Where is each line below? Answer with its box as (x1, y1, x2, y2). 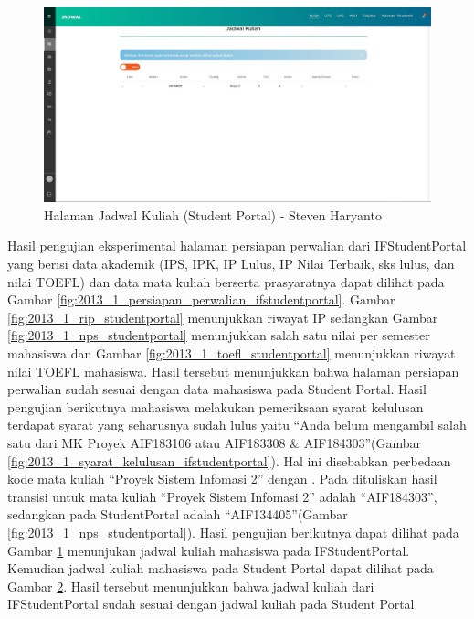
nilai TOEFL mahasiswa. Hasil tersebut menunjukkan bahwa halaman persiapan (7, 361, 459, 380)
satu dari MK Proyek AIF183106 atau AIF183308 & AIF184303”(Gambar (7, 432, 421, 452)
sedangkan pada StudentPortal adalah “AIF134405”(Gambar (7, 505, 348, 524)
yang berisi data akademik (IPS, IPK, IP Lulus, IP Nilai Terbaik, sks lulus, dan (7, 254, 455, 273)
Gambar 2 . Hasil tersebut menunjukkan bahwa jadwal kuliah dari (7, 576, 374, 595)
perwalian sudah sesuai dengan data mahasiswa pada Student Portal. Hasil (7, 379, 427, 399)
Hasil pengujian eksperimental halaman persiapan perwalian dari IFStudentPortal (7, 236, 467, 255)
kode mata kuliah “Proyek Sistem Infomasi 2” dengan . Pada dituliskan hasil (7, 469, 437, 488)
